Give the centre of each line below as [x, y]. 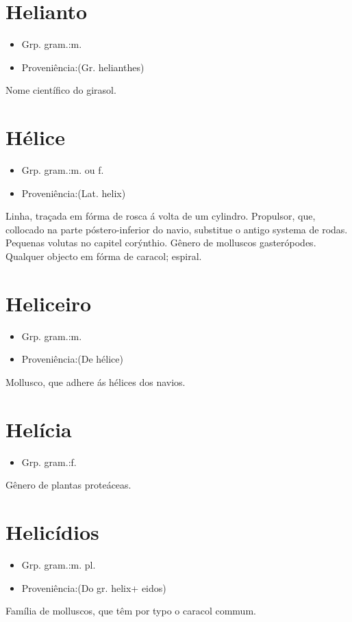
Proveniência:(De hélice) [73, 359]
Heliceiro [49, 303]
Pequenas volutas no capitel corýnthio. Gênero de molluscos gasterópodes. [161, 243]
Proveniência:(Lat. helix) [74, 193]
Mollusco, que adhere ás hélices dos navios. [96, 381]
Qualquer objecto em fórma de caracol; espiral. [104, 256]
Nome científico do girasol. [61, 90]
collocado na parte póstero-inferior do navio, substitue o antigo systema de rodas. [177, 229]
